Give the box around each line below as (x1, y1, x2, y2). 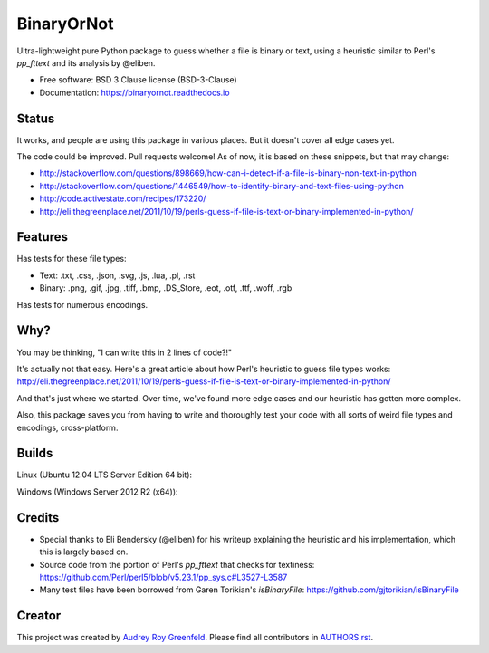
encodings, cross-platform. (16, 422, 119, 433)
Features (16, 229, 68, 245)
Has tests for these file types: (16, 254, 127, 264)
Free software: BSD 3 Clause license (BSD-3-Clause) (39, 74, 237, 85)
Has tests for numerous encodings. (16, 299, 149, 310)
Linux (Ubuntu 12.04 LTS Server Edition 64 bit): (16, 469, 193, 480)
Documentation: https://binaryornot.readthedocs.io (39, 87, 230, 98)
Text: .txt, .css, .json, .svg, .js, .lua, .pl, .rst (39, 270, 196, 281)
